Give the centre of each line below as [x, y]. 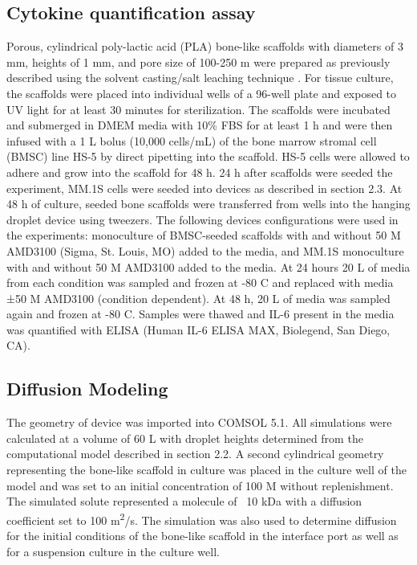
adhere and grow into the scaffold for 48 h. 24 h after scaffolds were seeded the [200, 172]
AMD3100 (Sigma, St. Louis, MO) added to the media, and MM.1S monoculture [205, 250]
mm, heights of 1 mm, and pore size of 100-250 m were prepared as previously [198, 61]
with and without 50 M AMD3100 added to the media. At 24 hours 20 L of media [208, 266]
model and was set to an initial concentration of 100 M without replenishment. [200, 485]
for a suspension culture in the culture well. [113, 551]
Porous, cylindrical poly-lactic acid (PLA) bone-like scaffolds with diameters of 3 [205, 46]
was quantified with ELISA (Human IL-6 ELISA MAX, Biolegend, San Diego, [198, 329]
